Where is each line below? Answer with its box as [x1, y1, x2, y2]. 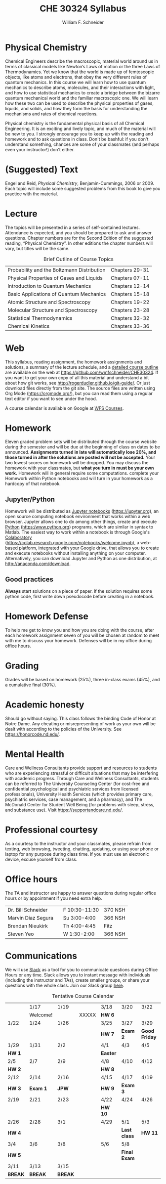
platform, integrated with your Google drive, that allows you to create [19, 545, 159, 551]
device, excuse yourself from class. [5, 856, 78, 862]
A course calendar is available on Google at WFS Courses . [5, 405, 124, 411]
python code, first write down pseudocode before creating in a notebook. [5, 594, 155, 600]
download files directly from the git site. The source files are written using [5, 385, 156, 391]
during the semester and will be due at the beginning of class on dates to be [5, 444, 161, 450]
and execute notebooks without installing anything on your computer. [5, 550, 146, 556]
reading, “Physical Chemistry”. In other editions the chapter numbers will [5, 240, 153, 246]
